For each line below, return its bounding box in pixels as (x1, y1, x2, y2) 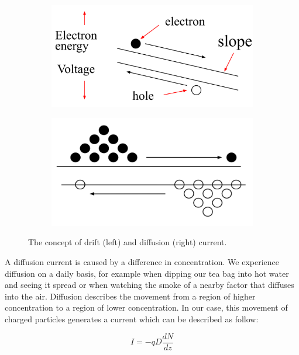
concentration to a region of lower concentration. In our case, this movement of (5, 301, 288, 314)
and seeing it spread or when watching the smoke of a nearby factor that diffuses (5, 279, 294, 291)
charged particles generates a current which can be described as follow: (5, 313, 259, 325)
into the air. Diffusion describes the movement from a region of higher (5, 290, 256, 302)
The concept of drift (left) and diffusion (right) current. (28, 236, 227, 248)
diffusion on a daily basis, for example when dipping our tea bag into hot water (5, 267, 289, 279)
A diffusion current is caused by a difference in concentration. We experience (5, 256, 280, 268)
